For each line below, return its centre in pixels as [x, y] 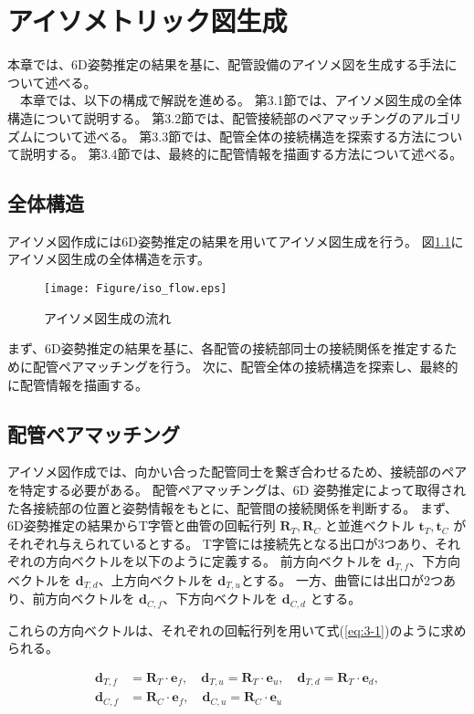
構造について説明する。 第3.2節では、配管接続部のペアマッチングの [210, 117]
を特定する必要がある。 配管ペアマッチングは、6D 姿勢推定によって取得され [237, 489]
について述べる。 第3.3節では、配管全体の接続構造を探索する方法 [228, 136]
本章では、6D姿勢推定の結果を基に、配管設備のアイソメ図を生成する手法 [226, 64]
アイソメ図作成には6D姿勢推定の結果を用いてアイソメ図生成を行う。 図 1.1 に [236, 241]
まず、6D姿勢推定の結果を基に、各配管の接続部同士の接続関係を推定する [226, 348]
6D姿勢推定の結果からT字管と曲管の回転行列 [142, 525]
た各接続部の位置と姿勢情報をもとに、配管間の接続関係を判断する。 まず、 [232, 507]
